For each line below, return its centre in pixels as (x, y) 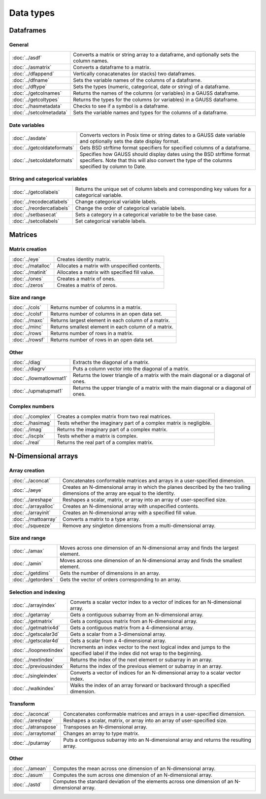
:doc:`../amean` (30, 768)
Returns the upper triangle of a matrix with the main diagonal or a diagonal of (162, 388)
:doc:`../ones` (28, 279)
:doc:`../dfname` (31, 80)
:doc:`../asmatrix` (32, 68)
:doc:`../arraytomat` (34, 733)
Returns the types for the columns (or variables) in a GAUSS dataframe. (156, 100)
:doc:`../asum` (28, 775)
